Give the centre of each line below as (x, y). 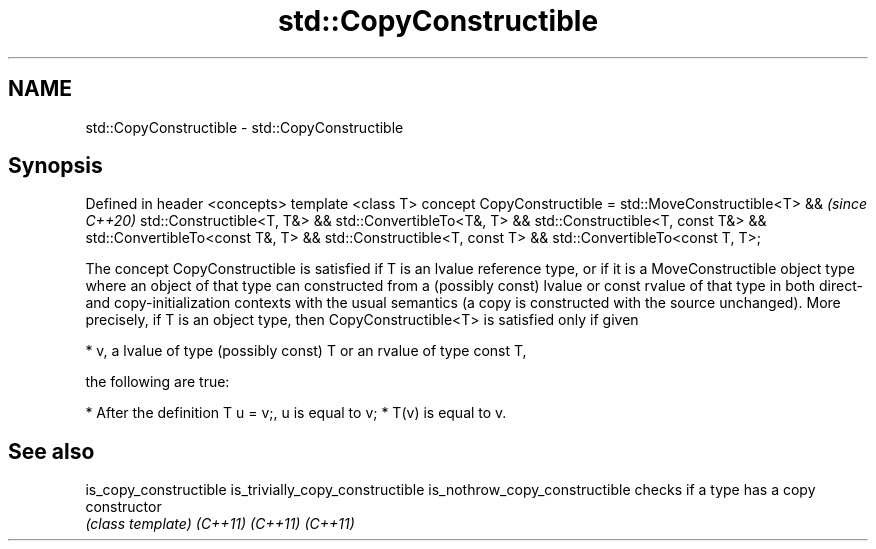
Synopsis (55, 166)
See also (51, 451)
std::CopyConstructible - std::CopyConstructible (244, 127)
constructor (123, 507)
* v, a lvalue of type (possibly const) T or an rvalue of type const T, (306, 351)
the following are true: (157, 382)
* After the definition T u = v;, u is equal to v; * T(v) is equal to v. (296, 413)
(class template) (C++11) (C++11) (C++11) (220, 524)
